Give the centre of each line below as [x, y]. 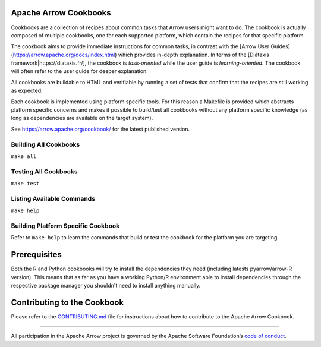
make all [24, 156]
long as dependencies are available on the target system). [82, 118]
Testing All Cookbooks [45, 171]
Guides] [281, 46]
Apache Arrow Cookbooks [61, 13]
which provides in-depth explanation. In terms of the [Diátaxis [194, 55]
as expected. [27, 91]
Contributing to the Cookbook [67, 302]
